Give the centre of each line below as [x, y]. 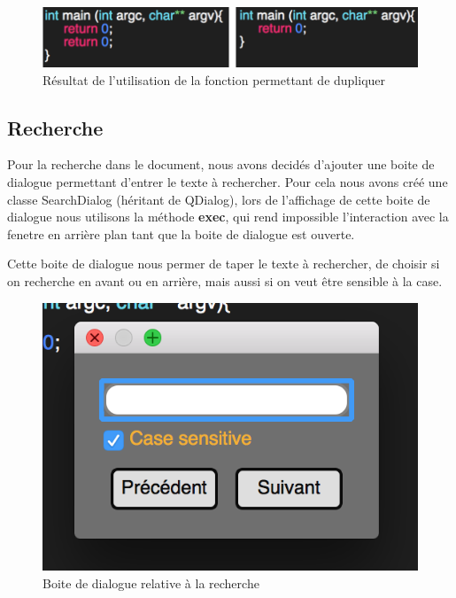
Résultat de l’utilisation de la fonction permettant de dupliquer [214, 79]
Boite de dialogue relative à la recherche [151, 583]
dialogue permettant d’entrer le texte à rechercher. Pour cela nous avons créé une [228, 182]
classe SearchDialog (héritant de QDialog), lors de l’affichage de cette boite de [219, 199]
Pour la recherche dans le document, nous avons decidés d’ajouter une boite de [221, 164]
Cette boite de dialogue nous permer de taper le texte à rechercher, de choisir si [224, 264]
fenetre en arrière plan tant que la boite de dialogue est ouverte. [181, 233]
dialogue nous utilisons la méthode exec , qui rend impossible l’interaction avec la [228, 217]
